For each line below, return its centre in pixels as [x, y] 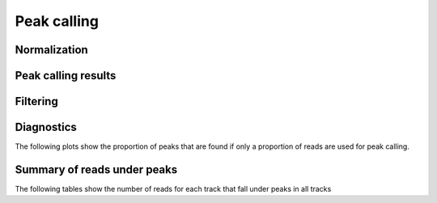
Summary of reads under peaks [96, 169]
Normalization [51, 50]
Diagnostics [46, 127]
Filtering [36, 101]
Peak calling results [66, 76]
